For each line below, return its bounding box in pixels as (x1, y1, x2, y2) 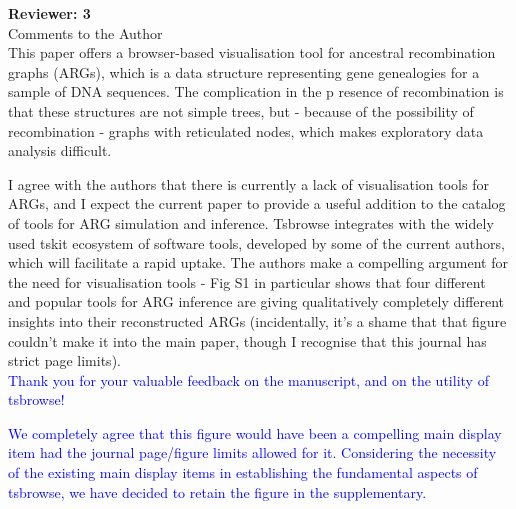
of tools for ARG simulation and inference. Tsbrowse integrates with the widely (8, 212, 494, 233)
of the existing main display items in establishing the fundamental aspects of (8, 462, 478, 483)
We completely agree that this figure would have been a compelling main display (8, 422, 502, 443)
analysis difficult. (8, 140, 112, 161)
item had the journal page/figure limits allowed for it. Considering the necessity (8, 442, 497, 463)
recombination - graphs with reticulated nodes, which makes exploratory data (8, 120, 484, 141)
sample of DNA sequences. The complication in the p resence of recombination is (8, 81, 504, 102)
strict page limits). (8, 350, 121, 371)
